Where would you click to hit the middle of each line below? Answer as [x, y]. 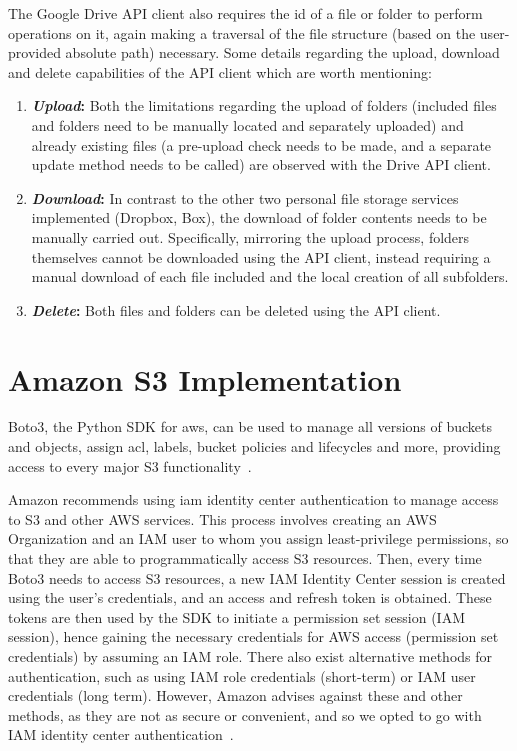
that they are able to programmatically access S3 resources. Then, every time [245, 558]
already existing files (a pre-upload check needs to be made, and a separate [261, 144]
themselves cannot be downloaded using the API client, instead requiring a [261, 256]
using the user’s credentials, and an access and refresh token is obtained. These [250, 597]
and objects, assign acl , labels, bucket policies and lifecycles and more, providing [254, 446]
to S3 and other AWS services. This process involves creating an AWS [222, 518]
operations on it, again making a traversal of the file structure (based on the [242, 32]
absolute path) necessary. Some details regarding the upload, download [282, 52]
